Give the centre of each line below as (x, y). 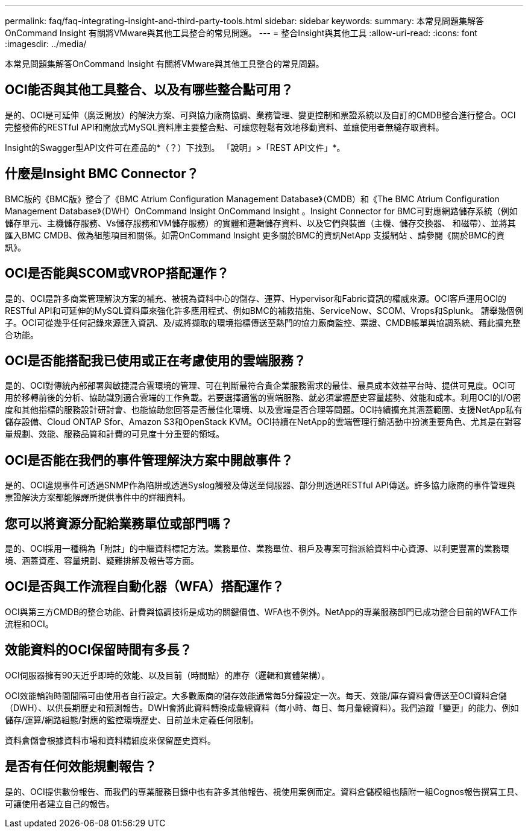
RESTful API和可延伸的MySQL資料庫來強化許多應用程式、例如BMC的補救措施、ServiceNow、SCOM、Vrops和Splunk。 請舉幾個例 (264, 310)
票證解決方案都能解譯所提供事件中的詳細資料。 (98, 497)
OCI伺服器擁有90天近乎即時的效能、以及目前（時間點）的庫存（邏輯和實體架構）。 (168, 675)
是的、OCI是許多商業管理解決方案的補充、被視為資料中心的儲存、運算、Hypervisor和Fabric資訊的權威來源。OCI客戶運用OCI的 (256, 298)
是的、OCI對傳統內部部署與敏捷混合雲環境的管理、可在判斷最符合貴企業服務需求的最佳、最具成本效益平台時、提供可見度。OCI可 (260, 386)
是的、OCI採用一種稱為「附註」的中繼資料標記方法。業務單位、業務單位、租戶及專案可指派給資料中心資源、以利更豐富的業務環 (257, 549)
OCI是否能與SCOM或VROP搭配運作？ (117, 273)
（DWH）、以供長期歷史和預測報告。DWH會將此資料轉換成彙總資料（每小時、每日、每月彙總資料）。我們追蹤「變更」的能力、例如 (262, 707)
